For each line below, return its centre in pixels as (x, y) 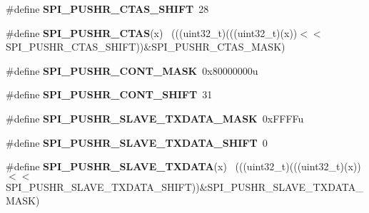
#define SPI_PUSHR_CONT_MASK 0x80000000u (132, 70)
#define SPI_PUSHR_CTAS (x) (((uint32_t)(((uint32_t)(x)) (152, 32)
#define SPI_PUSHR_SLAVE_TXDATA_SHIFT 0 (137, 142)
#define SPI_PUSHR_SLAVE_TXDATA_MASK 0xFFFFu (155, 118)
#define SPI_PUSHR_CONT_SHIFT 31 (109, 94)
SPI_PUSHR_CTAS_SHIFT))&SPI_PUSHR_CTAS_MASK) (146, 47)
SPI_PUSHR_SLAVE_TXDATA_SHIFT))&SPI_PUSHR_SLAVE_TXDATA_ (184, 186)
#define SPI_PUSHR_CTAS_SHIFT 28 (107, 9)
